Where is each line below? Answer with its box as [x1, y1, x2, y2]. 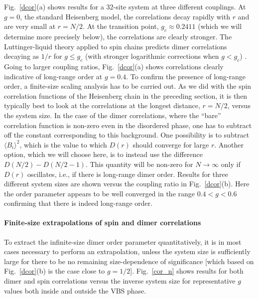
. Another [214, 139, 244, 149]
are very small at [4, 21, 56, 31]
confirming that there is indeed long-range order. [4, 198, 153, 208]
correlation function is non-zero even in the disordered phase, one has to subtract [4, 120, 252, 130]
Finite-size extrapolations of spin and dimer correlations [4, 217, 201, 228]
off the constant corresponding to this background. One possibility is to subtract [4, 130, 250, 140]
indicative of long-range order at [4, 71, 103, 81]
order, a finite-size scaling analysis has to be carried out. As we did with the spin [4, 81, 252, 91]
